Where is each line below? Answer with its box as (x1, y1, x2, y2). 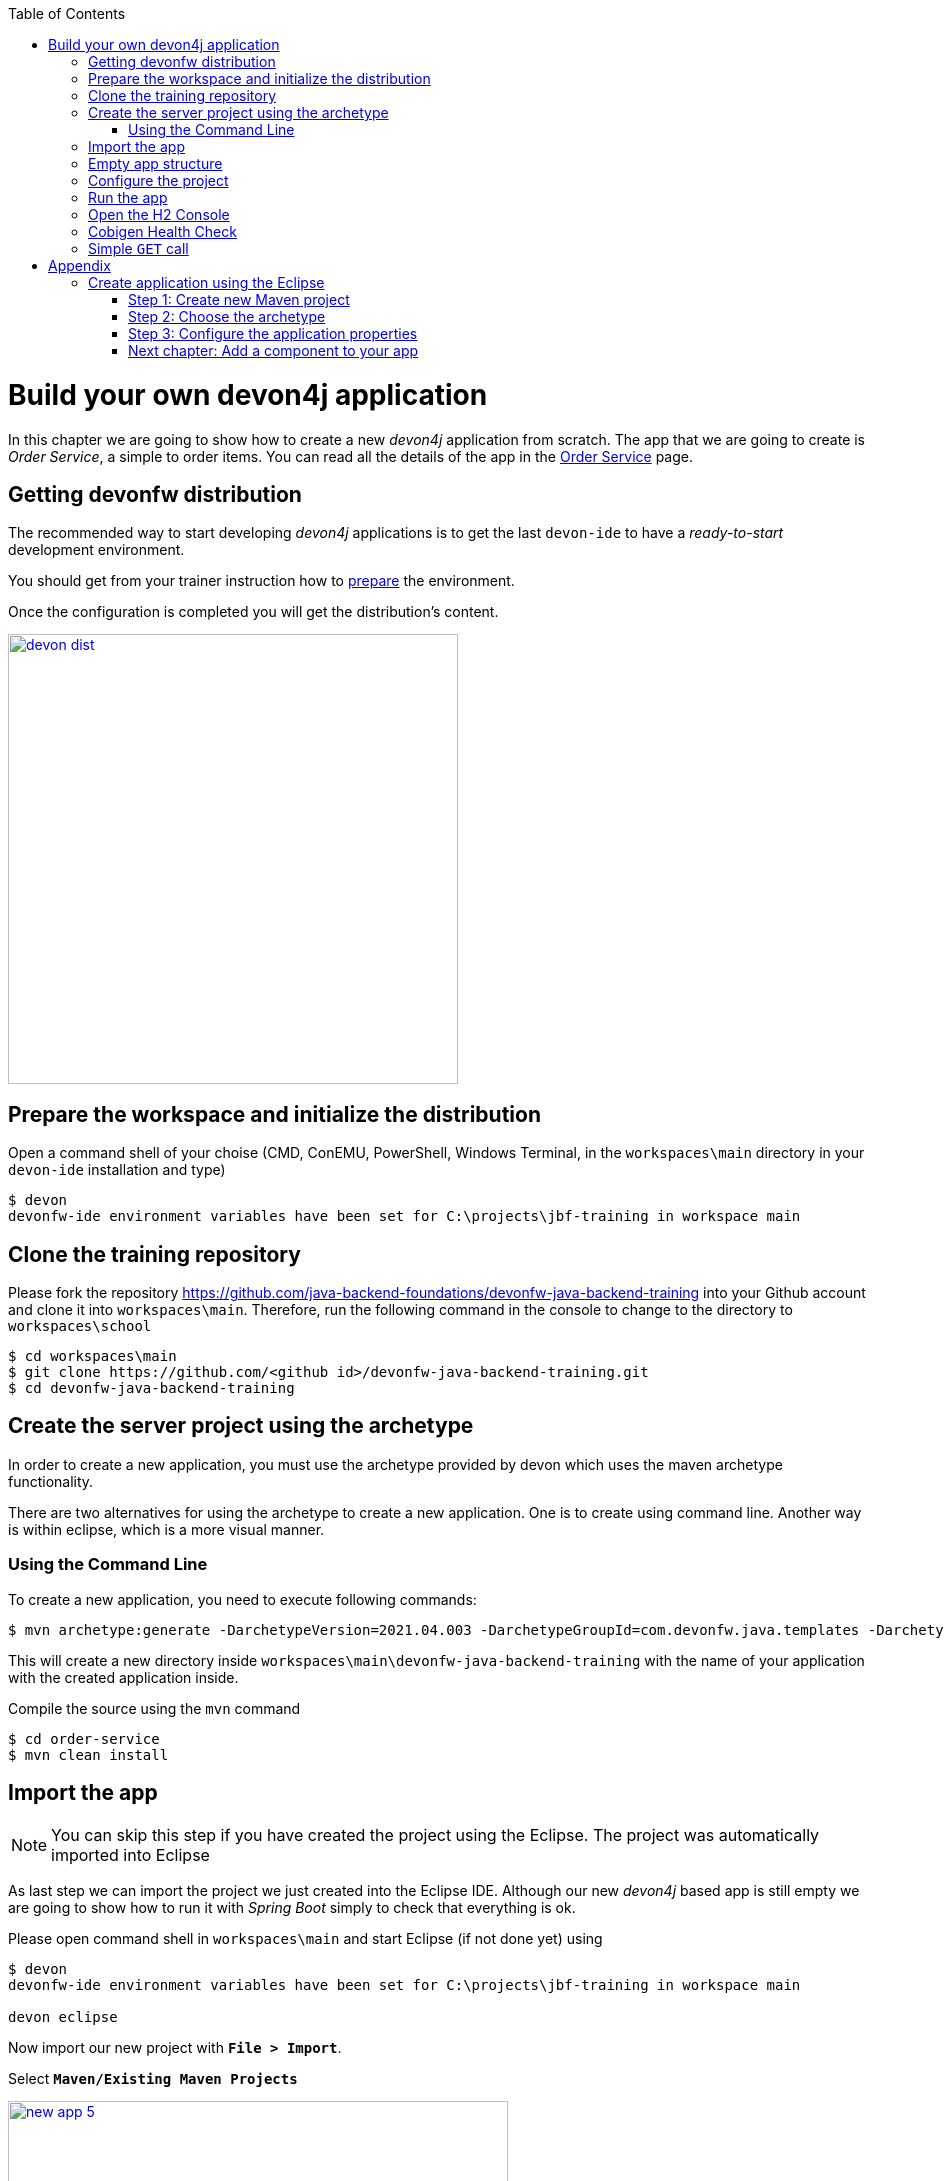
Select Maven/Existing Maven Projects (8, 2070, 298, 2088)
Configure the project (88, 172, 229, 189)
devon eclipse (8, 2009, 118, 2026)
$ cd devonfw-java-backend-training (8, 1380, 295, 1397)
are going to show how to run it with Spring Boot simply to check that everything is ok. (8, 1899, 576, 1917)
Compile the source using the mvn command (8, 1699, 301, 1717)
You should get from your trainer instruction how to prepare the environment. (8, 572, 515, 590)
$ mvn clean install (8, 1746, 169, 1763)
